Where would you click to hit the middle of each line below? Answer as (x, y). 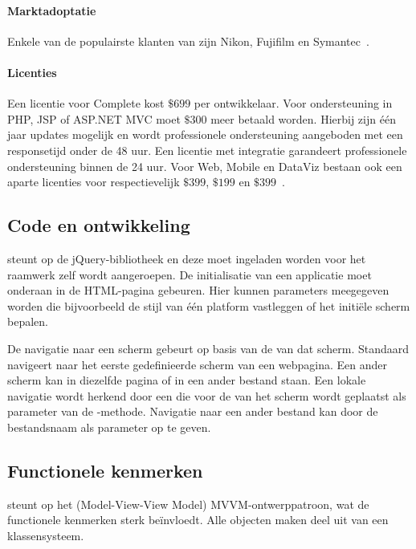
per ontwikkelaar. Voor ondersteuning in (293, 103)
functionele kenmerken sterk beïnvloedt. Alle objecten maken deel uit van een (198, 520)
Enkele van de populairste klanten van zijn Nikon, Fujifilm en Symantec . (188, 41)
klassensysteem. (46, 535)
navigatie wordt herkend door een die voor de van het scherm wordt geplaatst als (207, 395)
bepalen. (28, 321)
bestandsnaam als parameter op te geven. (109, 427)
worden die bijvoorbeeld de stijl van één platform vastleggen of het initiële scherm (209, 305)
